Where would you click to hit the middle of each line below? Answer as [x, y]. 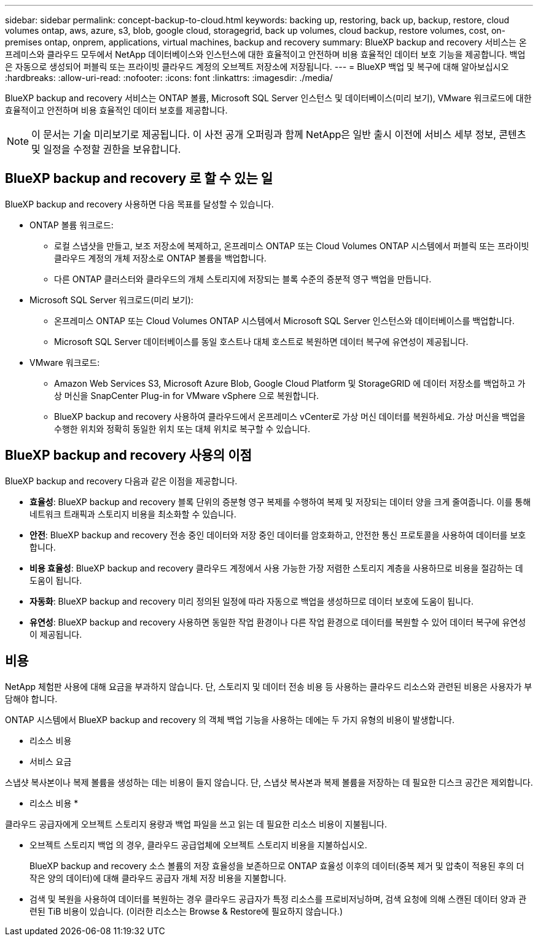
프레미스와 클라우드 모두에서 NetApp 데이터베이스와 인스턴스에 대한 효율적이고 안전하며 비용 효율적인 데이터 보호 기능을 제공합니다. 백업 [265, 54]
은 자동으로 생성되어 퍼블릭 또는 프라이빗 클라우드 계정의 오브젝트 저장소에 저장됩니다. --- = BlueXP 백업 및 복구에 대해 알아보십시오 [257, 67]
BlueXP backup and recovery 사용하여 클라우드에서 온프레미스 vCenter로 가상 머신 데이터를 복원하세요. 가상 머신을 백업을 [290, 416]
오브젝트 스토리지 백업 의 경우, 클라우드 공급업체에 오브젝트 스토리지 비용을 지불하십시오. [198, 845]
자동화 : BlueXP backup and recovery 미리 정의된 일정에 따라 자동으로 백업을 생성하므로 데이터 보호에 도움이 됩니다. [252, 601]
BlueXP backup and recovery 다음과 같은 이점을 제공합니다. [121, 481]
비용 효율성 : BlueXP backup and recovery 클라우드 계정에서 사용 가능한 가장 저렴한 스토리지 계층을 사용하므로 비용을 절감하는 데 [276, 568]
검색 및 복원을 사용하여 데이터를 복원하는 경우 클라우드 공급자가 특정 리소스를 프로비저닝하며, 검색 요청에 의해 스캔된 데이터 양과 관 [278, 899]
